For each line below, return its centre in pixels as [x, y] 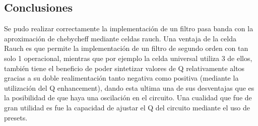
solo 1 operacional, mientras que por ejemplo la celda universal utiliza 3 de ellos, [128, 58]
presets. [16, 117]
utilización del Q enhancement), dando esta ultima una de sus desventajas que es [129, 87]
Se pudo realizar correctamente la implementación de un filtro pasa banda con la [129, 28]
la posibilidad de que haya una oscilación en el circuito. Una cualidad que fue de [128, 98]
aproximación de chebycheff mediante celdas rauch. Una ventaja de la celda [120, 38]
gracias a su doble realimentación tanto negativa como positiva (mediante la [121, 78]
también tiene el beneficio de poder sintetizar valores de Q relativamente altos [124, 68]
